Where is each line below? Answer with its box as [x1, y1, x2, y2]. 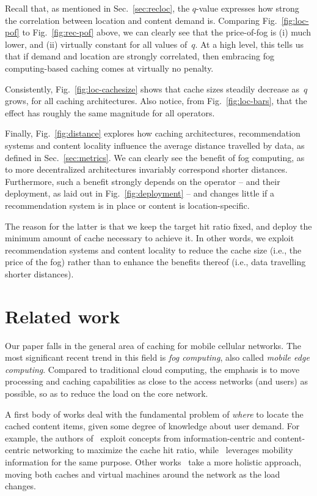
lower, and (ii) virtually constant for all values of [5, 37, 188, 50]
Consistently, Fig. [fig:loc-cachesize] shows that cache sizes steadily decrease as [5, 82, 299, 95]
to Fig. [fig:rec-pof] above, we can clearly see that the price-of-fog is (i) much [22, 26, 311, 39]
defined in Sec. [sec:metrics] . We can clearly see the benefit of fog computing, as [5, 151, 305, 163]
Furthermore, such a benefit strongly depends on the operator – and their [5, 175, 280, 187]
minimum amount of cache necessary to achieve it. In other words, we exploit [5, 231, 294, 244]
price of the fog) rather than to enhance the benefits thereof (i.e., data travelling [5, 255, 306, 268]
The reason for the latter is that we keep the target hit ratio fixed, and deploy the [5, 219, 312, 232]
